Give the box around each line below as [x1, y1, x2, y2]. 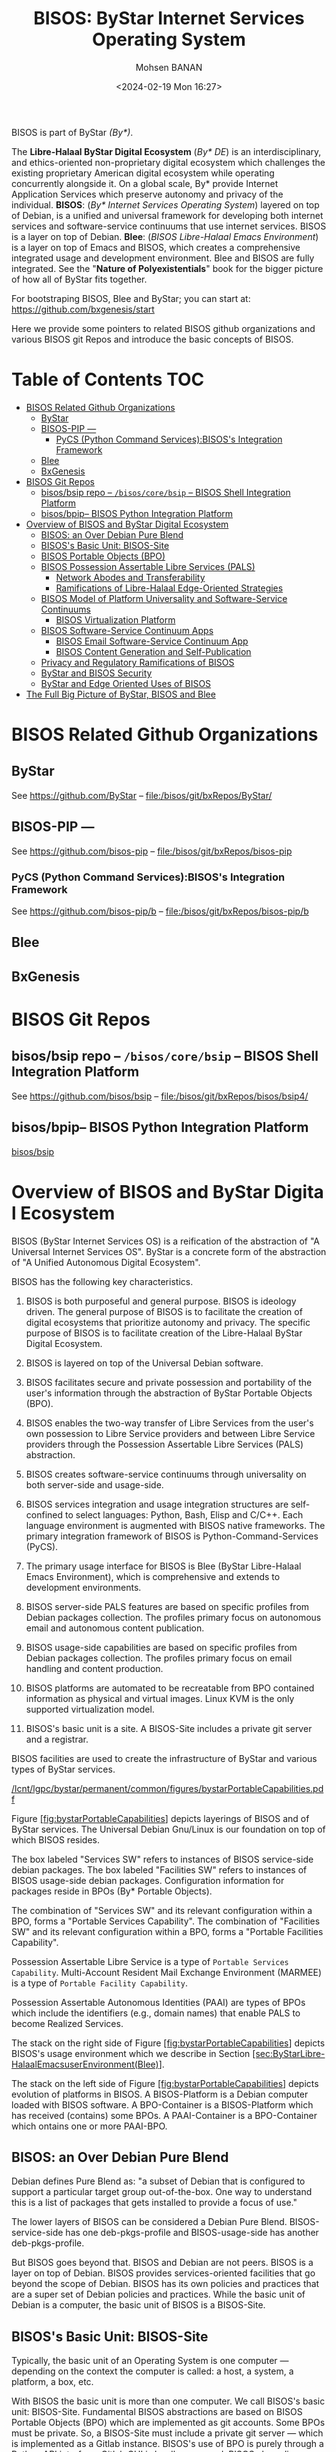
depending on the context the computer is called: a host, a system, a [11, 2365, 294, 2377]
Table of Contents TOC [11, 368, 205, 391]
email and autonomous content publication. [25, 1622, 205, 1634]
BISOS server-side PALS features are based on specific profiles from [25, 1600, 310, 1612]
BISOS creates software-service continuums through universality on [25, 1468, 307, 1480]
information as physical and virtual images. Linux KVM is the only [25, 1692, 295, 1704]
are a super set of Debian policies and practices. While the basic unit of [11, 2288, 306, 2301]
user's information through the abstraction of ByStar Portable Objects [25, 1387, 313, 1399]
